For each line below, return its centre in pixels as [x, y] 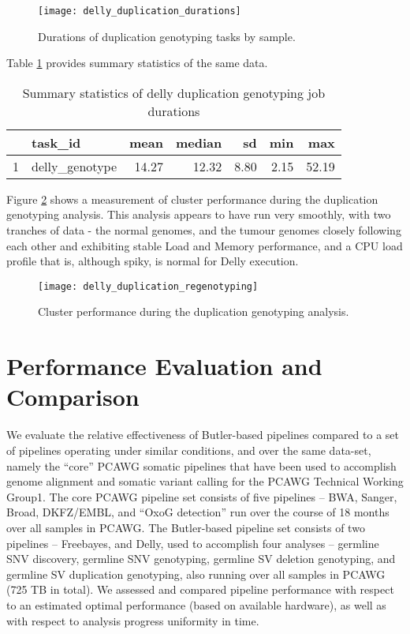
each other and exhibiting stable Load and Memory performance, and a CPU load [205, 245]
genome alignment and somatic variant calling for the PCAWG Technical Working [205, 481]
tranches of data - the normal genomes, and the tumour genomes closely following [204, 230]
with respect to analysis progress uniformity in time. [133, 620]
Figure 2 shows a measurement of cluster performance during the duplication [192, 199]
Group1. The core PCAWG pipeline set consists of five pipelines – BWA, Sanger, [202, 496]
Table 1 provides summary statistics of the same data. [137, 63]
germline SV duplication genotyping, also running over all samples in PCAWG [196, 574]
